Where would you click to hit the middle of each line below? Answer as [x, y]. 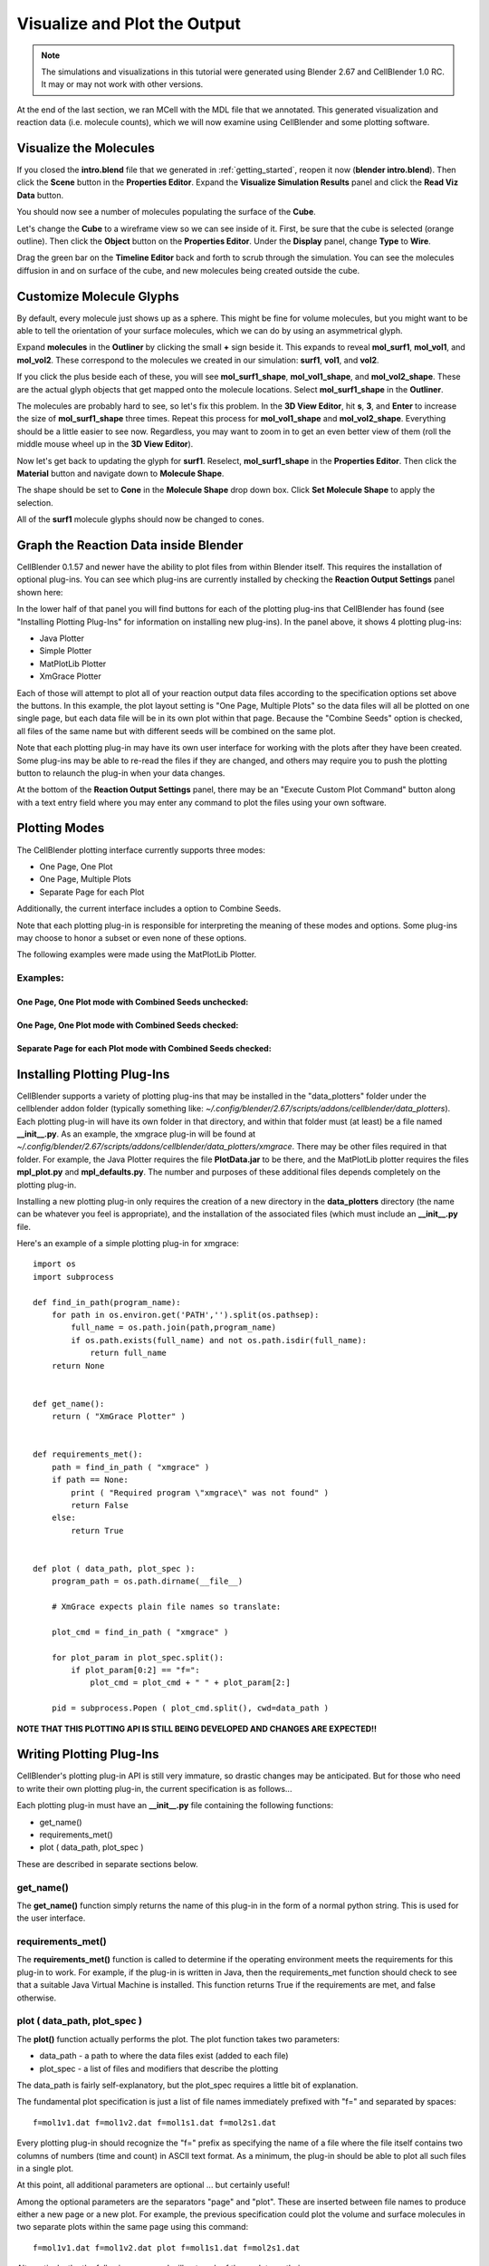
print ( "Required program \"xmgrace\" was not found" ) [200, 1492]
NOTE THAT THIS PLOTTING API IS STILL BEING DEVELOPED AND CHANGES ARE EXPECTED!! [197, 1729]
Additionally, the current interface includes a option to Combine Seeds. [149, 909]
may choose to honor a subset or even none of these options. [132, 937]
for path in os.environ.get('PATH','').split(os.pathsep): [185, 1315]
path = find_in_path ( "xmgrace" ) [130, 1467]
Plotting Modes [61, 828]
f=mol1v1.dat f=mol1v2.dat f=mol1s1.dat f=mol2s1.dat [154, 2122]
